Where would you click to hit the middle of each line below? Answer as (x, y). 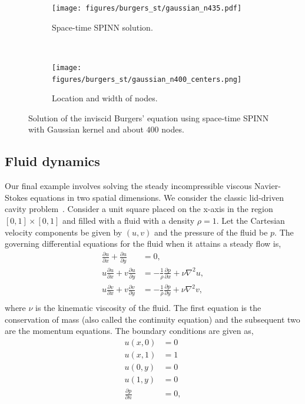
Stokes (16, 197)
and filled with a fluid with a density (129, 220)
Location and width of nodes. (105, 98)
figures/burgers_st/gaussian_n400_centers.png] (147, 79)
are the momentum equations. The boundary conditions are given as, (129, 331)
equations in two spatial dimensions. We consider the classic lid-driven (157, 197)
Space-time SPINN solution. (102, 27)
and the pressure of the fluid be (211, 232)
